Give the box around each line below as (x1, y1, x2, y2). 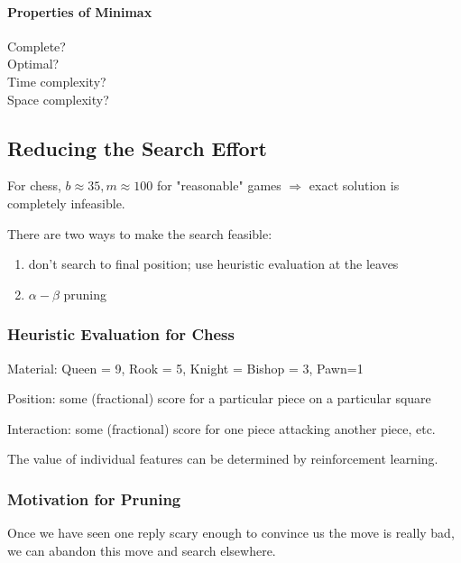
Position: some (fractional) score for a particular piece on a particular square (7, 389, 431, 408)
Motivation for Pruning (7, 487, 181, 510)
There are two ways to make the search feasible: (7, 224, 272, 243)
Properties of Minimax (7, 2, 152, 21)
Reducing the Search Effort (7, 134, 267, 162)
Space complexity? (7, 89, 109, 108)
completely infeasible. (7, 193, 125, 212)
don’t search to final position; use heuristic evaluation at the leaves (28, 254, 399, 273)
